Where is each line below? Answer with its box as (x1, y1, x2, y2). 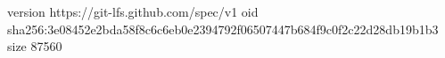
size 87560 (7, 37, 62, 55)
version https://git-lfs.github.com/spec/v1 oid (7, 3, 259, 20)
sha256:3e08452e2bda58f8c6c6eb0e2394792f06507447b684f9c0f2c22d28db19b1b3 (7, 19, 439, 38)
